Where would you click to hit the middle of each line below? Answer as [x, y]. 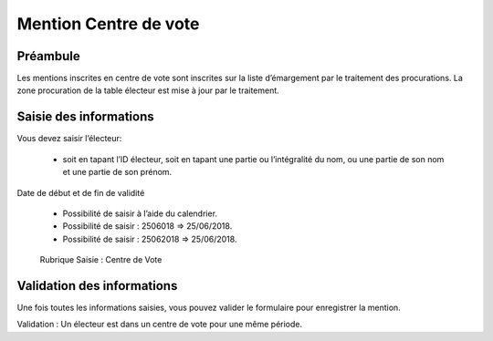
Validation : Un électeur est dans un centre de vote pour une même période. [160, 325]
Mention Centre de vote [108, 24]
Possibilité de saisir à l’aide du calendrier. [140, 213]
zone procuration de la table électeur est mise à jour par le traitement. [148, 90]
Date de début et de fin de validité [81, 192]
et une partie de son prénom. [117, 172]
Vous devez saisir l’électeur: [69, 139]
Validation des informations [97, 286]
